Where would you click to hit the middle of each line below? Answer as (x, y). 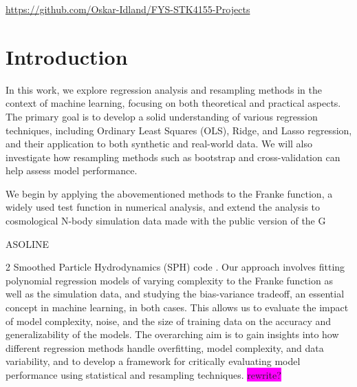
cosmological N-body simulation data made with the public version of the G (166, 221)
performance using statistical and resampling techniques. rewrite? (143, 375)
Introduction (67, 56)
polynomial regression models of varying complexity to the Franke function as (169, 280)
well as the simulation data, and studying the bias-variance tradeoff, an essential (175, 294)
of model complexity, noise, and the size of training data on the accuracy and (169, 321)
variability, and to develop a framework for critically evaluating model (153, 361)
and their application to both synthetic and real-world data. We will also (159, 144)
